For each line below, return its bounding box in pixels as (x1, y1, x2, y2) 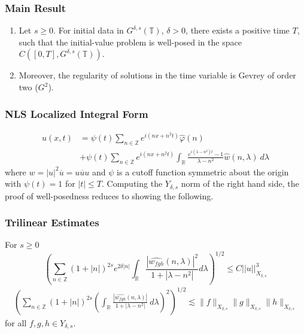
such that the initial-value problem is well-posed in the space (19, 35, 242, 48)
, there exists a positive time (186, 24, 290, 37)
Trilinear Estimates (5, 215, 99, 230)
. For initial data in (53, 24, 124, 37)
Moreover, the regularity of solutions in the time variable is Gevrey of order (19, 69, 296, 81)
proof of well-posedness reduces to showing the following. (5, 189, 214, 202)
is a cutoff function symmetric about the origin (117, 165, 289, 178)
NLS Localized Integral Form (5, 106, 148, 121)
